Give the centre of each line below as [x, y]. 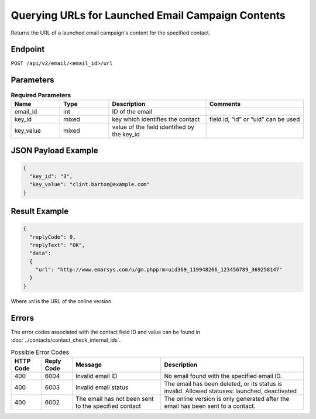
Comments [225, 104]
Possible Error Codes [40, 352]
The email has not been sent [114, 399]
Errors [23, 318]
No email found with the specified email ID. [223, 376]
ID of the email [132, 111]
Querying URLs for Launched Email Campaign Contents [148, 15]
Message [88, 365]
